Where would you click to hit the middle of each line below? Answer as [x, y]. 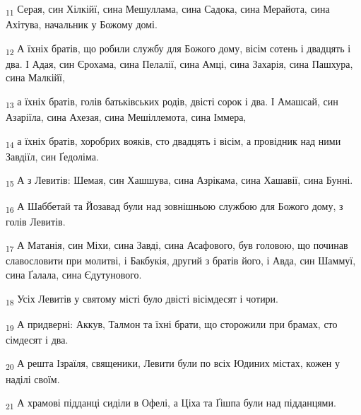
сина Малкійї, [35, 77]
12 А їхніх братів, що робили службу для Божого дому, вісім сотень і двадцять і [178, 49]
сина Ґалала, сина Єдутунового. [74, 275]
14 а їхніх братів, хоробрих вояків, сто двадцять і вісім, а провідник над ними [173, 141]
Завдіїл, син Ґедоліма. [52, 156]
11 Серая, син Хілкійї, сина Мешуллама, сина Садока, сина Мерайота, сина [168, 10]
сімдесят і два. [37, 339]
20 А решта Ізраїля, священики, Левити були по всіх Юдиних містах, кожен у [173, 364]
